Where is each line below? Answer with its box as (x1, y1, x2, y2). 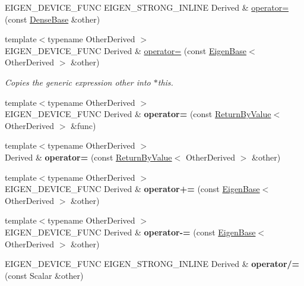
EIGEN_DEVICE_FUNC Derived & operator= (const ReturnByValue (5, 108, 271, 120)
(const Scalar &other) (5, 269, 84, 281)
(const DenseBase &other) (5, 12, 100, 25)
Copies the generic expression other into (5, 76, 151, 88)
